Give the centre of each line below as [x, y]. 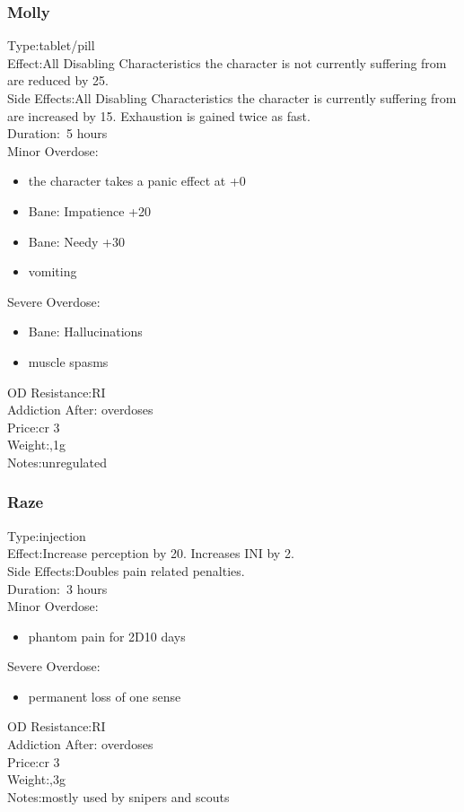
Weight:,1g [36, 445]
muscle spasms [68, 361]
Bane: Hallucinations [85, 332]
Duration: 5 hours [57, 133]
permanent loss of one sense [105, 696]
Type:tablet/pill [51, 45]
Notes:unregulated [57, 462]
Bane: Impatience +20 [90, 210]
